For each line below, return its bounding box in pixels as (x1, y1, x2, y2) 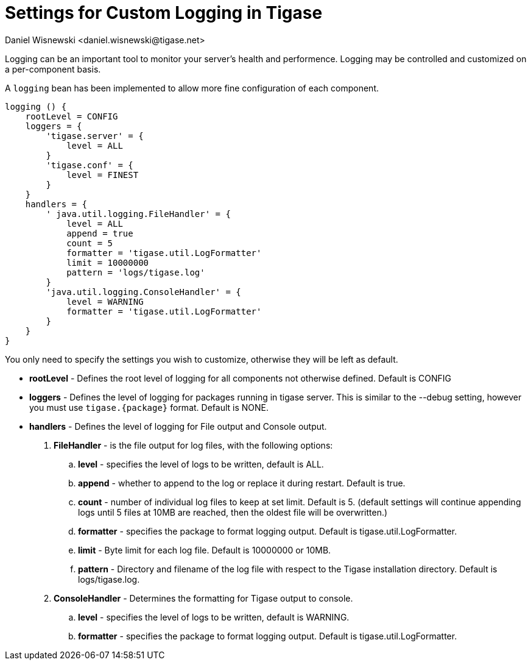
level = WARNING (66, 296, 144, 307)
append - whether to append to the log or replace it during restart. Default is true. (78, 477, 406, 488)
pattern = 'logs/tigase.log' (66, 267, 205, 277)
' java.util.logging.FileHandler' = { (46, 208, 231, 219)
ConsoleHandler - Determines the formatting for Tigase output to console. (54, 592, 353, 603)
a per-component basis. (5, 63, 101, 74)
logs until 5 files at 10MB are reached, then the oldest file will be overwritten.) (78, 507, 388, 517)
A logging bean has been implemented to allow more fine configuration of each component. (5, 82, 379, 93)
